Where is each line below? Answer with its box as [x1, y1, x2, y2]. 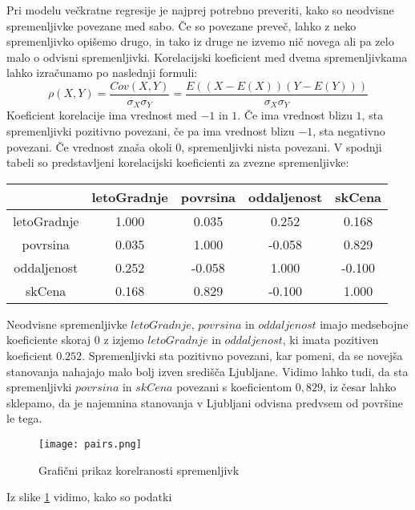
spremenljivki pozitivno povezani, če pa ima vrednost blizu [6, 123, 295, 140]
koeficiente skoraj [6, 331, 91, 348]
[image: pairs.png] [38, 439, 142, 451]
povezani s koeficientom [176, 378, 292, 395]
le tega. [6, 410, 42, 427]
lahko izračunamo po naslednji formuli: [6, 64, 198, 81]
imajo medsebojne [320, 315, 409, 332]
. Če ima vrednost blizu [237, 107, 353, 123]
